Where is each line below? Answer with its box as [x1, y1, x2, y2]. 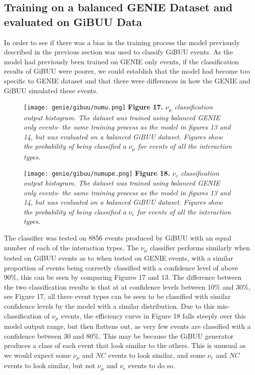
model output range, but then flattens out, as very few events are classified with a [4, 321, 251, 331]
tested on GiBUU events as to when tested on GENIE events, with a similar [4, 253, 233, 263]
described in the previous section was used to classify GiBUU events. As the [4, 47, 233, 57]
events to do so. [128, 360, 175, 371]
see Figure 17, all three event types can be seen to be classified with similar [4, 291, 231, 301]
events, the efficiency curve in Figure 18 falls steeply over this [61, 310, 246, 321]
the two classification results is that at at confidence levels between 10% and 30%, [4, 281, 251, 292]
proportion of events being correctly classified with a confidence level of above [4, 262, 238, 272]
